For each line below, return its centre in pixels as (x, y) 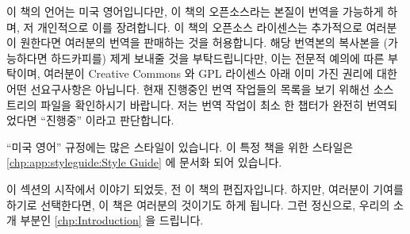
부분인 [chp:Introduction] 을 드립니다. (112, 220)
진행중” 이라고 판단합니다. (110, 120)
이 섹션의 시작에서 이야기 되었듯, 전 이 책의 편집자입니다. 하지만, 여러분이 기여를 (205, 188)
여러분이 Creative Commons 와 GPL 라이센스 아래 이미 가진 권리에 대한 (220, 73)
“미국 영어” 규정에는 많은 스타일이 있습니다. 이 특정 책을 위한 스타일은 (180, 146)
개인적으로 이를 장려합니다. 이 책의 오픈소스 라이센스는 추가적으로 (200, 27)
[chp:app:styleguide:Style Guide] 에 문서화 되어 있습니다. (144, 162)
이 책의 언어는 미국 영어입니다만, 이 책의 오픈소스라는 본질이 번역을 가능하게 (195, 11)
